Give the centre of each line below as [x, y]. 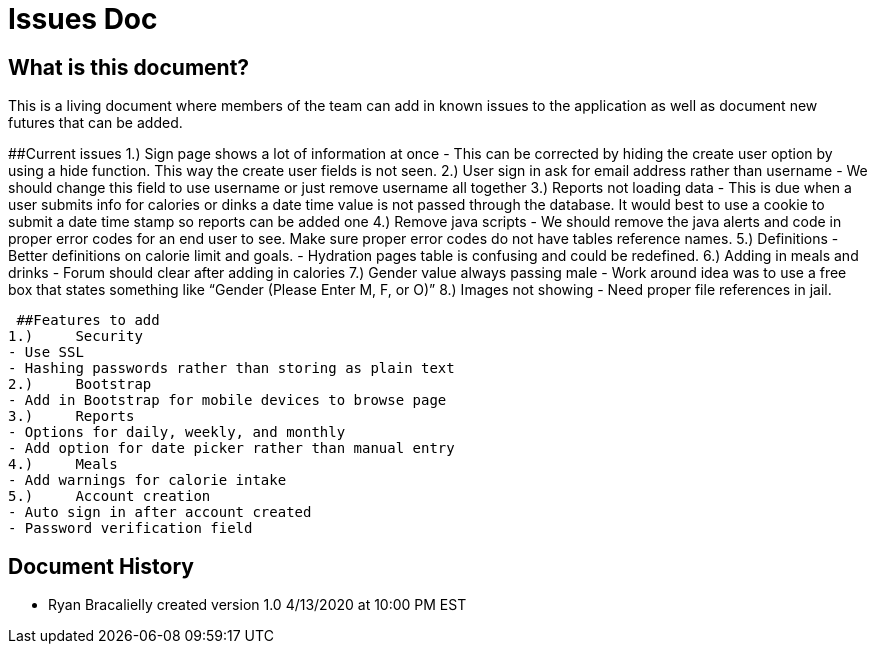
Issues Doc [83, 19]
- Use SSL [46, 352]
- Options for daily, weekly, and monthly [177, 432]
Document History [101, 566]
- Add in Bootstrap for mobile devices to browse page [227, 400]
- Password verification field [130, 528]
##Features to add [88, 320]
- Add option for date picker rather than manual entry [231, 448]
